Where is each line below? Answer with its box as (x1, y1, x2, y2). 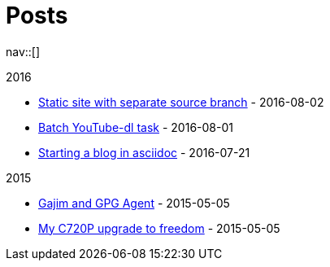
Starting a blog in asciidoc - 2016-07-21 (38, 145, 250, 160)
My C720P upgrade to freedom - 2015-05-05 (38, 221, 280, 235)
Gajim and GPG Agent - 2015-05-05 (38, 195, 230, 210)
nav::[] (6, 44, 41, 59)
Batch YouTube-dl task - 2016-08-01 (38, 120, 233, 134)
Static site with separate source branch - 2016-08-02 (38, 94, 324, 109)
